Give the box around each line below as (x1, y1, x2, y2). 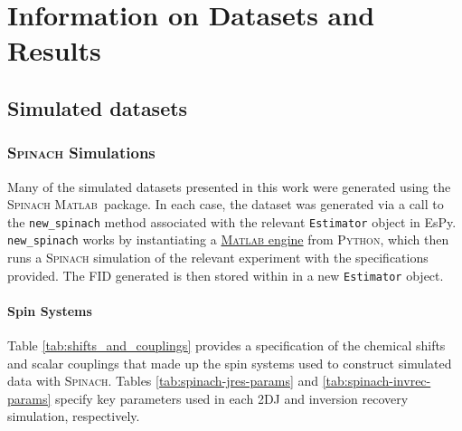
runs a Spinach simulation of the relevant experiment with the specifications (7, 248, 429, 267)
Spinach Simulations (7, 141, 156, 164)
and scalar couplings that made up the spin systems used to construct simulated (7, 353, 452, 372)
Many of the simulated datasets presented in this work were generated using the (7, 177, 451, 196)
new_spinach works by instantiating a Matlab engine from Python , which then (7, 230, 449, 249)
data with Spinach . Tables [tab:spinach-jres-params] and (7, 371, 319, 390)
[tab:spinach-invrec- (322, 371, 431, 390)
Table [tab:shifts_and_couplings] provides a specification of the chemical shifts (7, 336, 446, 355)
